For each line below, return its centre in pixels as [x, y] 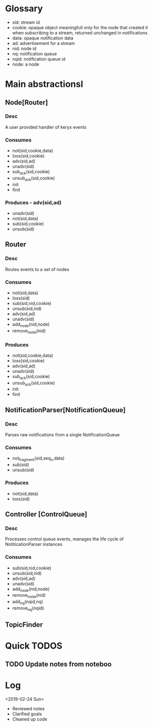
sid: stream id [26, 22]
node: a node [26, 64]
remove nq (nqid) [28, 609]
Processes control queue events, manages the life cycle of [64, 539]
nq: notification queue [34, 54]
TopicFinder [24, 625]
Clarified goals [27, 714]
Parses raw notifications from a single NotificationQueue [62, 435]
